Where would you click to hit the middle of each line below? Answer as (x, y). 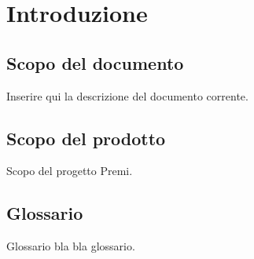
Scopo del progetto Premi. (70, 171)
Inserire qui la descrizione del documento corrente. (127, 95)
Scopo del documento (95, 62)
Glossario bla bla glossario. (71, 246)
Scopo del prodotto (86, 138)
